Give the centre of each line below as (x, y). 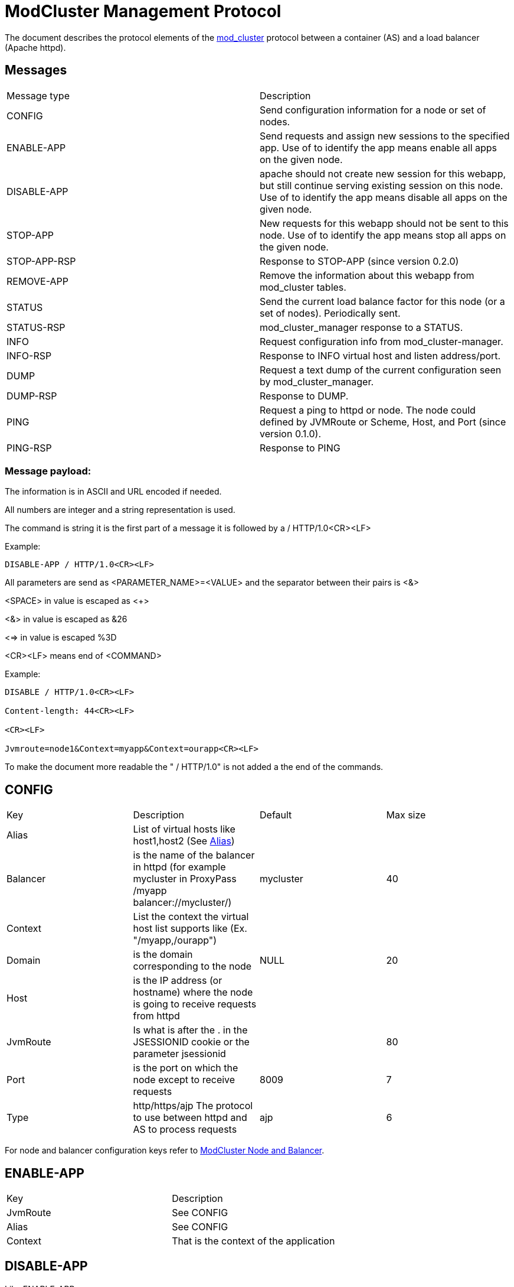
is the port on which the (186, 1068)
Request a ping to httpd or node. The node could (368, 410)
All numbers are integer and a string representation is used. (120, 510)
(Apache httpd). (35, 47)
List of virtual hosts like (184, 829)
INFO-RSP (29, 355)
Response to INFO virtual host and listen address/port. (380, 355)
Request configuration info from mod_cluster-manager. (382, 341)
